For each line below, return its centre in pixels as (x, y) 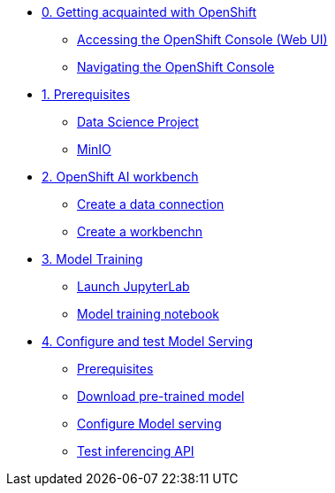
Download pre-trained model (161, 396)
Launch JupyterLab (133, 286)
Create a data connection (151, 204)
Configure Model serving (149, 424)
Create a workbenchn (140, 231)
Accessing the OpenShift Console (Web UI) (202, 39)
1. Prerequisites (86, 94)
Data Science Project (138, 122)
